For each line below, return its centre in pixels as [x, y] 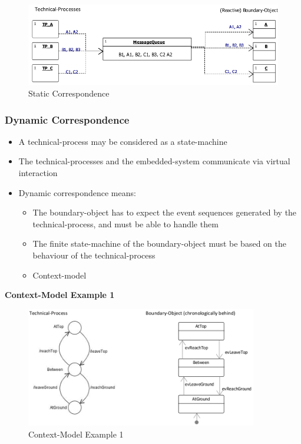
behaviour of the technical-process [94, 255]
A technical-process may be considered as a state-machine [123, 141]
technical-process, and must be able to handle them [125, 223]
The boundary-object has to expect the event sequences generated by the [165, 212]
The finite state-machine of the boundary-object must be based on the [159, 243]
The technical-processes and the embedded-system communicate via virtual [154, 161]
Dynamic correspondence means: [77, 192]
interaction [38, 173]
